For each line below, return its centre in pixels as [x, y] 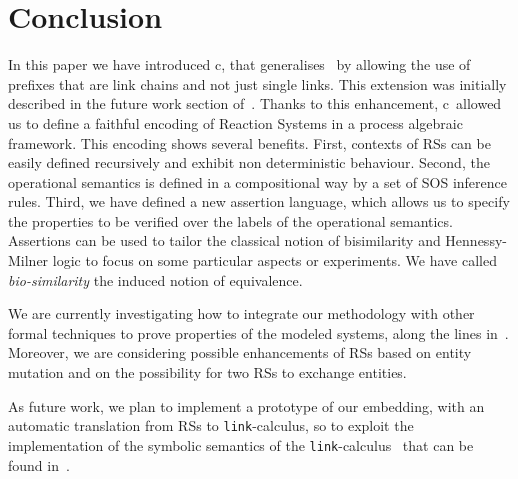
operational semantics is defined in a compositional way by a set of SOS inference [257, 181]
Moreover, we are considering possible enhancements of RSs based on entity [240, 352]
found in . [39, 464]
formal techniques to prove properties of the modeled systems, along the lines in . [258, 332]
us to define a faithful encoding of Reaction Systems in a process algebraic [235, 122]
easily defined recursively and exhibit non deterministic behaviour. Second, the [249, 162]
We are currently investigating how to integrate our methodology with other [241, 313]
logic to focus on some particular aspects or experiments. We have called [274, 260]
